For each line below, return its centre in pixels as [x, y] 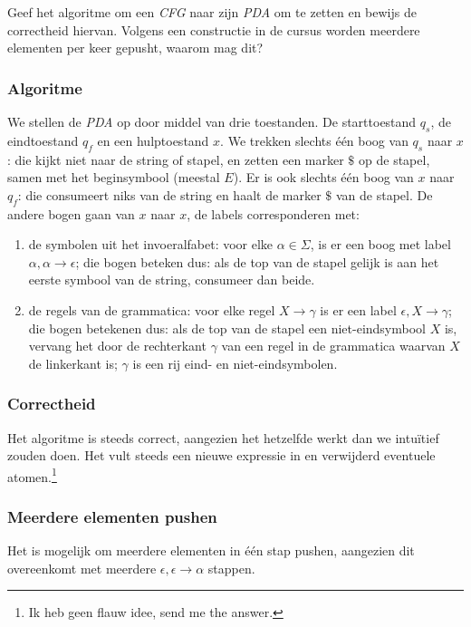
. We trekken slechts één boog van [314, 140]
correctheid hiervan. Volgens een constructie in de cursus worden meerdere [214, 29]
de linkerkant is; [73, 363]
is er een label [358, 309]
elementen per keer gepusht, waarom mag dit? [135, 48]
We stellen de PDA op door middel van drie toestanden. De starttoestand [212, 121]
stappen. [231, 568]
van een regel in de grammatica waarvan [333, 346]
